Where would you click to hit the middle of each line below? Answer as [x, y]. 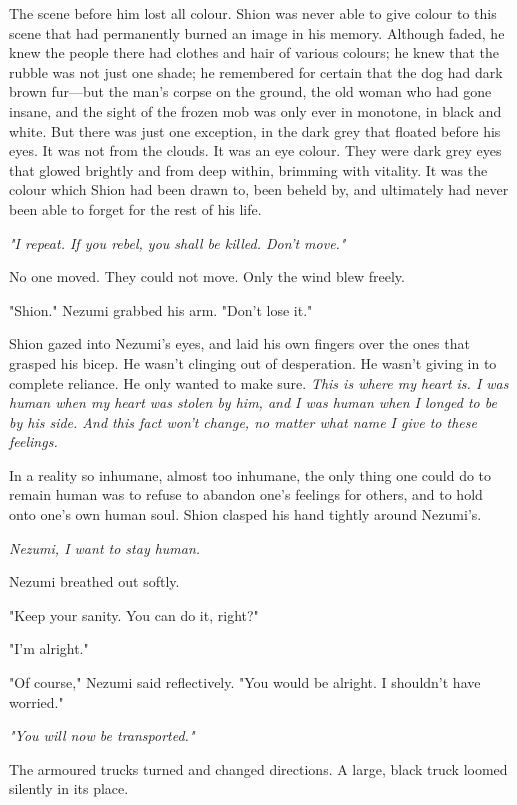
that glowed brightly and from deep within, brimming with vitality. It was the [248, 169]
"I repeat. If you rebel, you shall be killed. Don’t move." [177, 242]
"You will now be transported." [102, 735]
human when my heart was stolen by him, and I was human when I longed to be [253, 402]
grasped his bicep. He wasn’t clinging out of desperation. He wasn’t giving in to [253, 362]
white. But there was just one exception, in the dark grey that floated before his [255, 130]
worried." [36, 701]
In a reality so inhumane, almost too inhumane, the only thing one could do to [250, 474]
